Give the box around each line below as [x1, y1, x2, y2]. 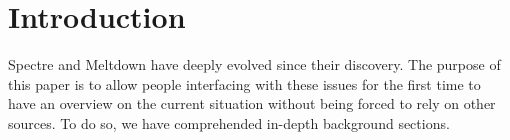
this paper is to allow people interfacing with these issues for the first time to [8, 73, 481, 94]
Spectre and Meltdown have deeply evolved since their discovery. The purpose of [8, 54, 501, 75]
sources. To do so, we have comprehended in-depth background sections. [8, 112, 450, 133]
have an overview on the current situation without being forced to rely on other [8, 93, 496, 114]
